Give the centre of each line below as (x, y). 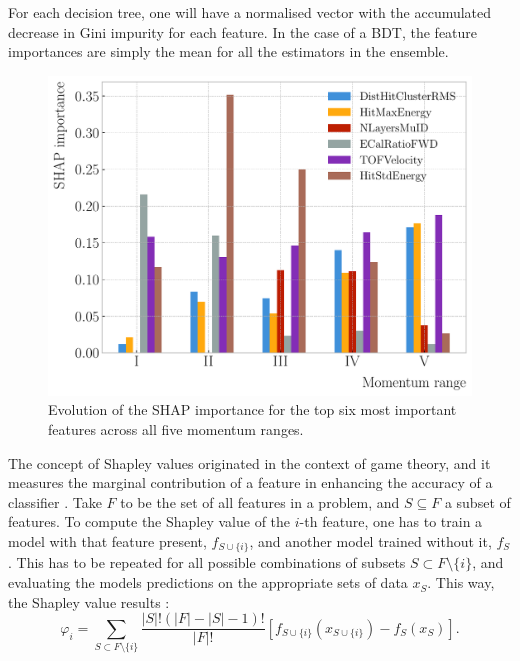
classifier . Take (55, 501)
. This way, (461, 582)
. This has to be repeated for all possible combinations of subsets (207, 562)
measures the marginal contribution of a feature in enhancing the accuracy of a (250, 482)
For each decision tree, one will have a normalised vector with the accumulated (250, 12)
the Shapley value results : (89, 601)
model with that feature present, (107, 541)
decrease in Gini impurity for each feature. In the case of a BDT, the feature (243, 31)
